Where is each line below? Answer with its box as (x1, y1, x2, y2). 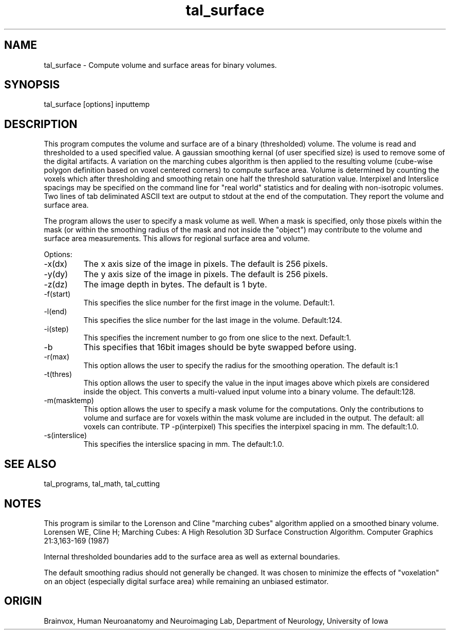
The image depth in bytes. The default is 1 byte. (83, 279, 267, 290)
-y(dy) (44, 269, 68, 280)
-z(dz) (44, 279, 68, 290)
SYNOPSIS (4, 78, 60, 92)
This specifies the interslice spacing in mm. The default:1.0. (83, 440, 284, 449)
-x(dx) (44, 259, 68, 269)
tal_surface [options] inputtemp (44, 100, 150, 109)
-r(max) (44, 352, 70, 361)
